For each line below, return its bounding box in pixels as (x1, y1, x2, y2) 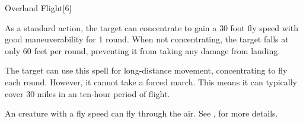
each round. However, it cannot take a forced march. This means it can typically (5, 75, 297, 88)
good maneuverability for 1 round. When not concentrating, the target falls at (5, 33, 289, 45)
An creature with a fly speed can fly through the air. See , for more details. (5, 107, 278, 119)
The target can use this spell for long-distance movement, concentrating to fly (5, 64, 288, 77)
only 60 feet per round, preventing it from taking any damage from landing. (5, 44, 280, 56)
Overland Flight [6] (5, 2, 72, 14)
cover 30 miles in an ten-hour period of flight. (5, 87, 170, 99)
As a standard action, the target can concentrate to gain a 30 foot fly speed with (5, 21, 298, 34)
